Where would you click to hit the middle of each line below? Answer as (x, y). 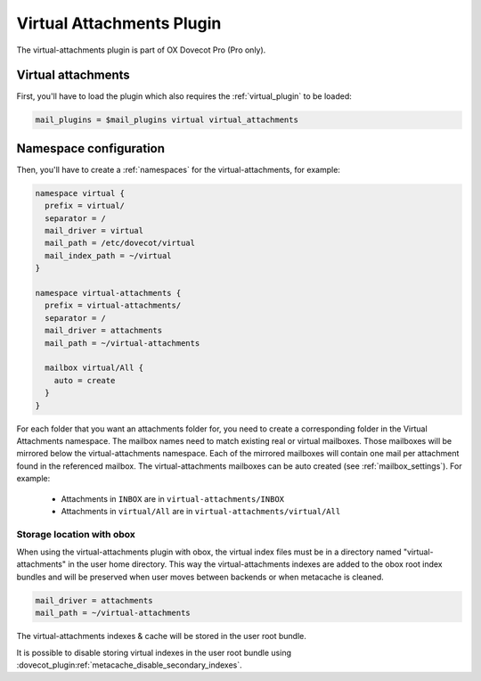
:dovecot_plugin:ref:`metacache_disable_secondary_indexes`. (129, 665)
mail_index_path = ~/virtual (109, 255)
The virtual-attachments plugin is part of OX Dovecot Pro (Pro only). (141, 50)
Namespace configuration (90, 148)
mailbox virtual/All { (94, 368)
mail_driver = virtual (94, 231)
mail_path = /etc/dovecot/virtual (120, 243)
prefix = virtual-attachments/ (113, 306)
